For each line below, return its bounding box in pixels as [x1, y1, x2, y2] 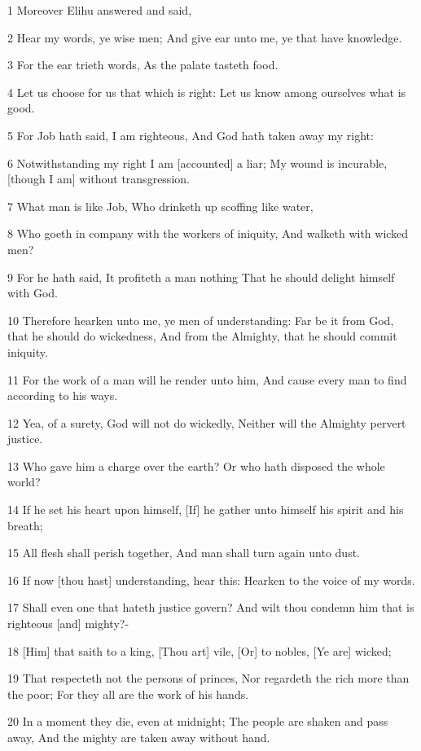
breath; [7, 516, 43, 534]
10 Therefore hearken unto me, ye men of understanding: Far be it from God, [7, 311, 394, 328]
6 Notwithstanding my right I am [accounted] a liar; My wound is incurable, [7, 154, 388, 171]
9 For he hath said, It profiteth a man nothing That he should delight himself [7, 268, 395, 285]
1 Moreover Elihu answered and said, [7, 2, 192, 18]
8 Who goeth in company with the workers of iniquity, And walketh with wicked [7, 225, 409, 242]
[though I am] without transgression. [7, 170, 190, 187]
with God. [7, 284, 58, 301]
